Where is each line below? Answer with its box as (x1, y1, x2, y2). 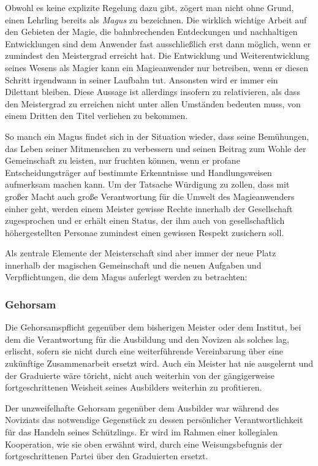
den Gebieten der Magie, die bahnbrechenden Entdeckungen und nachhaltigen (5, 25, 298, 38)
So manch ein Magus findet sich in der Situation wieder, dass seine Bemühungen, (5, 129, 309, 142)
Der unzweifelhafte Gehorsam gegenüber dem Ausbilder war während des (5, 401, 279, 414)
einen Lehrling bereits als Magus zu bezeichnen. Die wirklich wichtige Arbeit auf (5, 13, 307, 26)
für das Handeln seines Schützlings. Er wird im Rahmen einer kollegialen (5, 426, 278, 438)
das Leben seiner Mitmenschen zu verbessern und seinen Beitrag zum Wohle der (5, 142, 306, 155)
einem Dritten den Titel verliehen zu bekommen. (5, 109, 188, 122)
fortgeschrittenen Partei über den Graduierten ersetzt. (5, 449, 208, 462)
